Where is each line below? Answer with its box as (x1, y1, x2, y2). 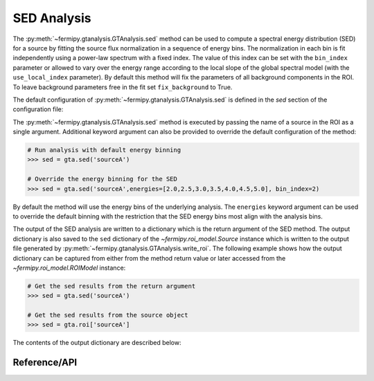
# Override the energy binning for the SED (27, 175, 178, 183)
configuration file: (12, 105, 64, 113)
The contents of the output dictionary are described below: (12, 339, 181, 347)
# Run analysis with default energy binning (27, 146, 181, 154)
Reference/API (12, 357, 78, 369)
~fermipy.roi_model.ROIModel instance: (12, 263, 126, 272)
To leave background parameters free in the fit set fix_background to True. (12, 83, 233, 91)
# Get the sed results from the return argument (27, 282, 196, 290)
